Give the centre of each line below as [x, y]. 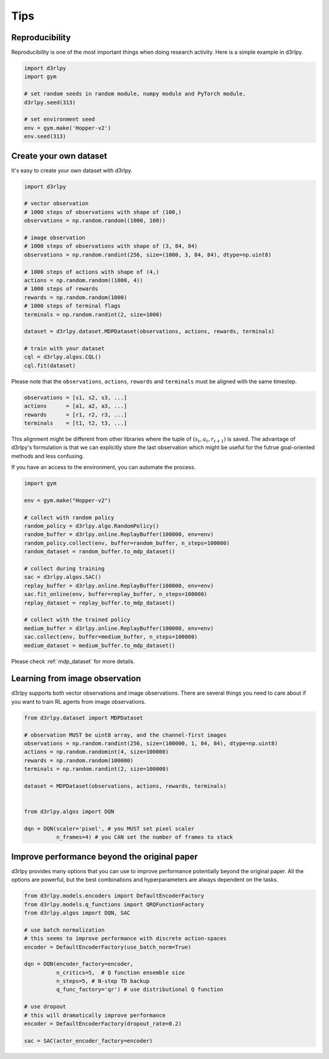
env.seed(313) [45, 136]
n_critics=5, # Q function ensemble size [120, 972]
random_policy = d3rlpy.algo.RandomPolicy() [92, 526]
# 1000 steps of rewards [61, 289]
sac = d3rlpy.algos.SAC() [63, 577]
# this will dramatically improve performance [95, 1015]
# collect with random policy [69, 517]
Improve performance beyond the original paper [104, 856]
